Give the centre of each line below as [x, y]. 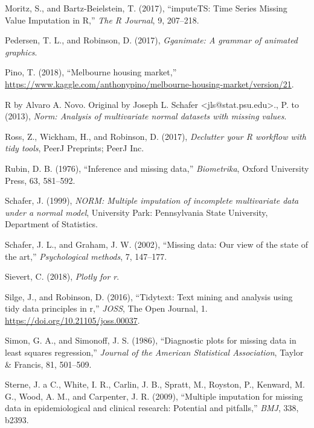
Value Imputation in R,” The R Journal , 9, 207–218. [102, 20]
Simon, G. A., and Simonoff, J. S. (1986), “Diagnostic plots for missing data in [151, 340]
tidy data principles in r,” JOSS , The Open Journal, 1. [106, 308]
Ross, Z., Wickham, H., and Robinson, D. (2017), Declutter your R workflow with [155, 136]
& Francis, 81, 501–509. [48, 364]
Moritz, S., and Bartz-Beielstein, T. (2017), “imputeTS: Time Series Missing [146, 8]
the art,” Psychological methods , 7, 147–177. [86, 256]
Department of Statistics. [51, 224]
